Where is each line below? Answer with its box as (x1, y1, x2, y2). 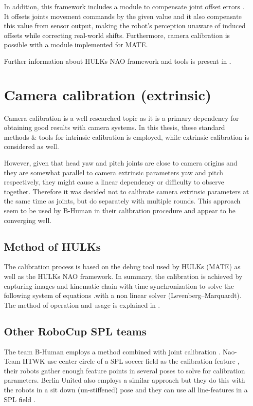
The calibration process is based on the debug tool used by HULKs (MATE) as (4, 261, 240, 272)
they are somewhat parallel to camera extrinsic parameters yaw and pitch (4, 167, 223, 177)
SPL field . (4, 394, 36, 404)
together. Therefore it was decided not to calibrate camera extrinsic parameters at (4, 186, 249, 196)
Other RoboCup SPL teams (4, 323, 147, 338)
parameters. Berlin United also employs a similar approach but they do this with (4, 375, 245, 385)
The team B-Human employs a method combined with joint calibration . (4, 346, 221, 356)
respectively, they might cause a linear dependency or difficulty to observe (4, 177, 224, 187)
